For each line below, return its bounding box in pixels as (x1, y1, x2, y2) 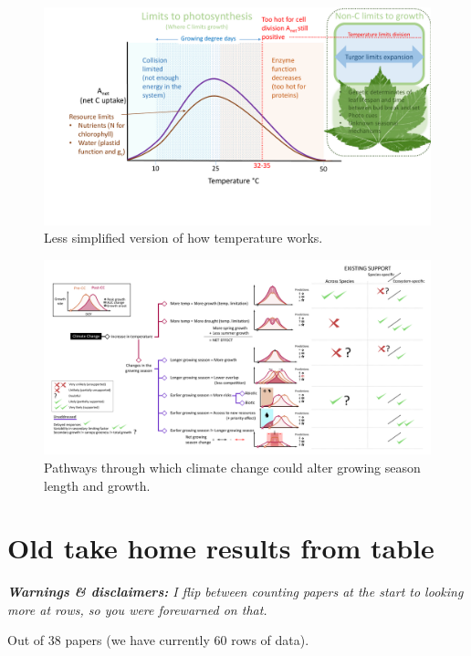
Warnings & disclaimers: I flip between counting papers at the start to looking (7, 582, 464, 601)
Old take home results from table (7, 529, 434, 567)
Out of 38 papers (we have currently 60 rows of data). (7, 630, 309, 650)
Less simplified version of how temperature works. (44, 228, 323, 247)
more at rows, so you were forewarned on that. (7, 599, 267, 619)
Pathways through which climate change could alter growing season (44, 457, 421, 476)
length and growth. (44, 475, 151, 495)
